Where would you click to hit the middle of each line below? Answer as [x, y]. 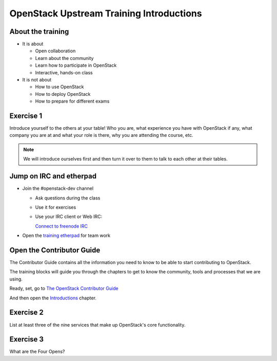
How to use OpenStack [60, 87]
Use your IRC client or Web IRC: [69, 217]
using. [16, 279]
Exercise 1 [26, 116]
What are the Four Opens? [37, 352]
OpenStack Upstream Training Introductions [106, 13]
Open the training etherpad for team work [66, 235]
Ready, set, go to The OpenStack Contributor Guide [64, 288]
